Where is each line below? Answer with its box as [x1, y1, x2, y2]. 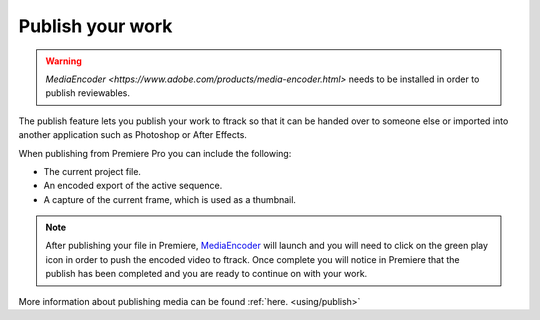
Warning [45, 55, 82, 67]
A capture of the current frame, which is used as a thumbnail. [43, 193, 297, 205]
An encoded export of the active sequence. [43, 180, 223, 192]
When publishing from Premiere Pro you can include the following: [18, 147, 292, 159]
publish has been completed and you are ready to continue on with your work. [45, 268, 368, 280]
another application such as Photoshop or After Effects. [18, 129, 247, 141]
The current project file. [43, 165, 142, 177]
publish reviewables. [45, 87, 130, 99]
